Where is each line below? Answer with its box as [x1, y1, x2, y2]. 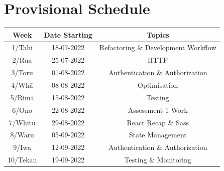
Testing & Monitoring [124, 154, 191, 165]
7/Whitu [9, 117, 36, 127]
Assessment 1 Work [128, 104, 188, 115]
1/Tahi [12, 42, 33, 53]
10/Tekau [8, 154, 37, 165]
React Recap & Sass [127, 117, 189, 127]
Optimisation [138, 80, 178, 90]
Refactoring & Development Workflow [99, 42, 216, 53]
